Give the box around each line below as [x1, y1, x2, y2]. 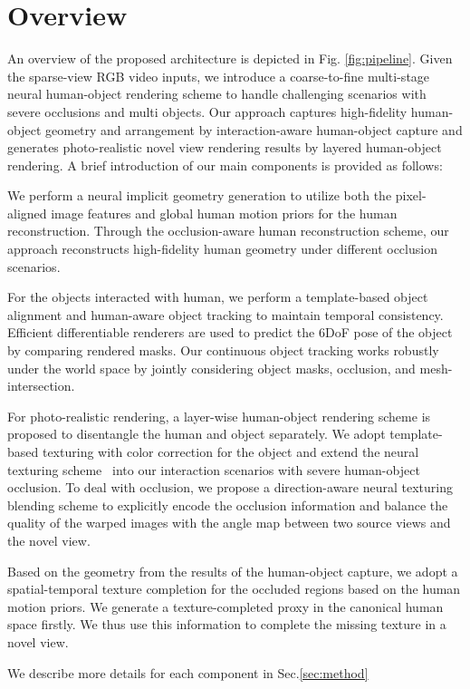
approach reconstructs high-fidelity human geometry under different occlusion [7, 239, 437, 258]
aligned [7, 203, 47, 222]
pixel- [395, 186, 427, 205]
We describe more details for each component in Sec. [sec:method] [7, 663, 369, 682]
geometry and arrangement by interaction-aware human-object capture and [44, 120, 463, 139]
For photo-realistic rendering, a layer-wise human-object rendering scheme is [7, 406, 431, 425]
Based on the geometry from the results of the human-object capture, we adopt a [7, 561, 458, 580]
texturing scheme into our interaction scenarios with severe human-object [7, 460, 420, 479]
